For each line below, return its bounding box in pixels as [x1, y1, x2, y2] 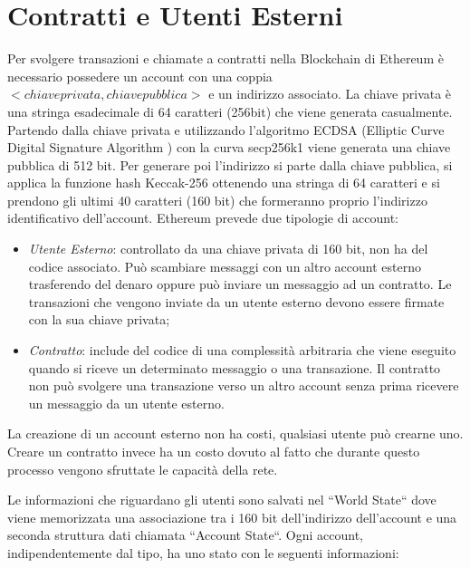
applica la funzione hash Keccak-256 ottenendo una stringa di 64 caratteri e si [7, 173, 440, 192]
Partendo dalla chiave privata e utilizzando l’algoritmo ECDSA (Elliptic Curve [7, 120, 445, 139]
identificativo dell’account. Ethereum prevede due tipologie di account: [7, 208, 398, 227]
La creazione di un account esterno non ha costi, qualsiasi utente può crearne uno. [7, 424, 464, 443]
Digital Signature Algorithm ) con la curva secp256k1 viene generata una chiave [7, 138, 451, 157]
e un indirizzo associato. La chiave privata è [208, 84, 452, 103]
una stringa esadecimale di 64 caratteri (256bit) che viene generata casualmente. [7, 101, 453, 120]
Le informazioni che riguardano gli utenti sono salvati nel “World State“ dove [7, 490, 436, 509]
